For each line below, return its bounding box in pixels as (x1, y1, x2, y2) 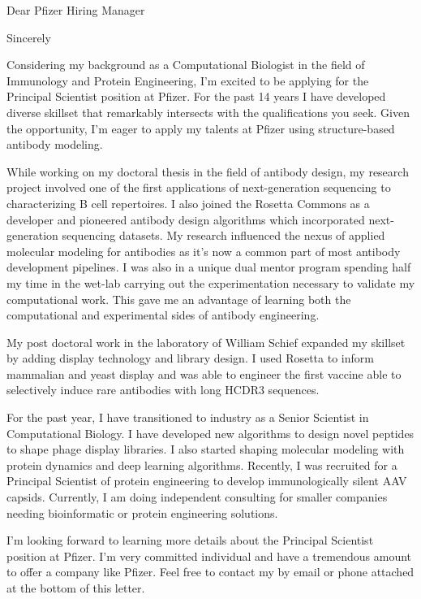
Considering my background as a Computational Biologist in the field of (6, 56, 365, 73)
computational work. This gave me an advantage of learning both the (6, 290, 351, 307)
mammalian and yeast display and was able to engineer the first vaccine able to (6, 365, 402, 382)
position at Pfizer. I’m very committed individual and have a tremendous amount (6, 547, 412, 564)
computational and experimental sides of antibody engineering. (6, 306, 320, 323)
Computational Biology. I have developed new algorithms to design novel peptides (6, 424, 415, 441)
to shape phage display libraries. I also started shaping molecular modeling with (6, 441, 405, 458)
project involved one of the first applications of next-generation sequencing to (6, 179, 391, 196)
